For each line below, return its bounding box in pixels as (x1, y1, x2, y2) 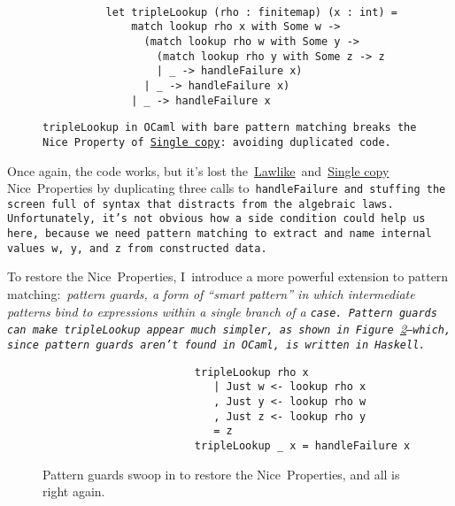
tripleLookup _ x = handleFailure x (194, 439, 411, 452)
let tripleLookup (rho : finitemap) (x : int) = (105, 5, 397, 19)
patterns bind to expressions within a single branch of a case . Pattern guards (7, 302, 437, 320)
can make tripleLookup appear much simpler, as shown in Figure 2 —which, (7, 319, 451, 338)
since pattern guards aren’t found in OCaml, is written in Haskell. (7, 338, 426, 351)
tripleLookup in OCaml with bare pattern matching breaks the (42, 121, 417, 134)
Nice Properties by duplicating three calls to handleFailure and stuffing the (7, 179, 446, 197)
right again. (42, 482, 105, 501)
